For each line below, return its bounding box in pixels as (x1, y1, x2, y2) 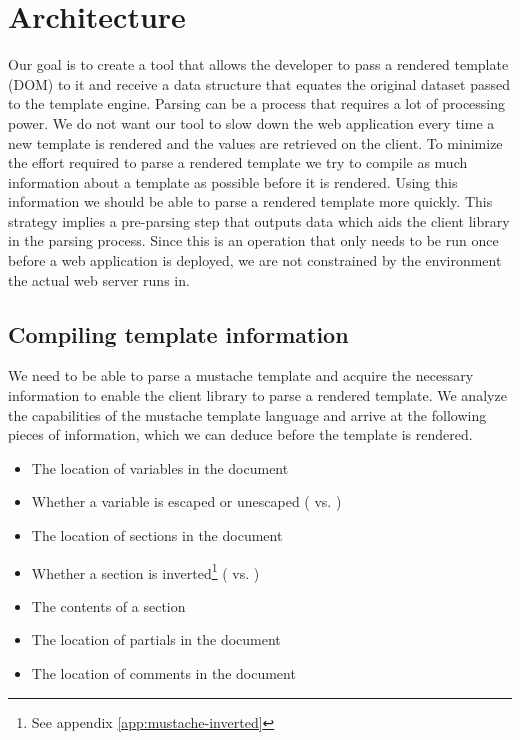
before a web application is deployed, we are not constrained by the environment (8, 250, 502, 271)
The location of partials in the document (31, 629, 281, 650)
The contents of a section (31, 595, 186, 616)
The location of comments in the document (31, 663, 296, 684)
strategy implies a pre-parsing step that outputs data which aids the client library (8, 210, 510, 231)
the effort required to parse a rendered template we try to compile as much (8, 152, 468, 173)
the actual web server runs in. (8, 269, 190, 290)
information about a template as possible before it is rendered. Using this (8, 171, 458, 192)
